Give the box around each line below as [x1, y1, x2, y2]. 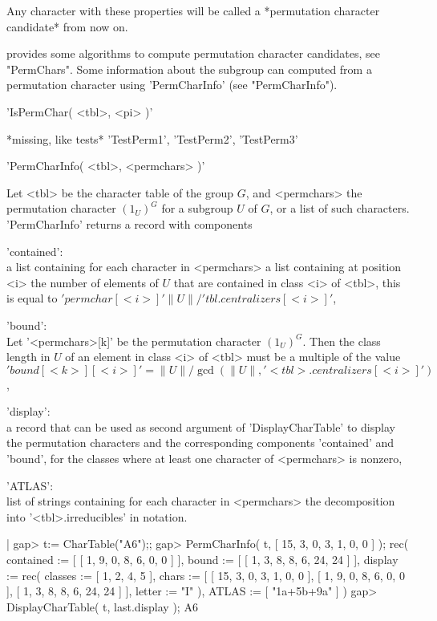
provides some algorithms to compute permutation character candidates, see [6, 45, 381, 62]
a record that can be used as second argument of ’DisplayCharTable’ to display [6, 418, 395, 435]
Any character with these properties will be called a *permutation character [6, 2, 380, 18]
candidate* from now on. [6, 18, 128, 34]
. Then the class [302, 332, 381, 349]
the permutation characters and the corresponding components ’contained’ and [6, 434, 395, 451]
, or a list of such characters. [269, 200, 410, 217]
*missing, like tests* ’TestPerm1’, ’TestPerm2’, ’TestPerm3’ [6, 130, 298, 147]
